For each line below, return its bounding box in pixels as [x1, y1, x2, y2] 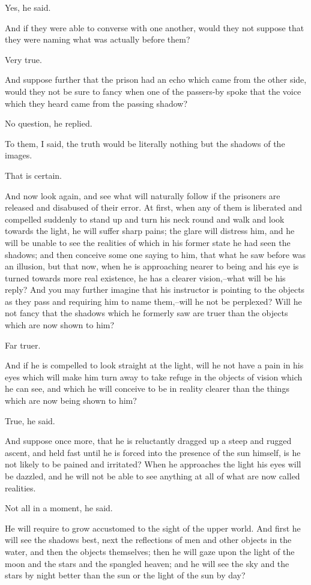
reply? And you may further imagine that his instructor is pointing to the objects [5, 283, 305, 296]
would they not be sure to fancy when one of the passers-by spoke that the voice [5, 85, 301, 97]
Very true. [5, 53, 42, 65]
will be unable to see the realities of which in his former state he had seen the [5, 236, 291, 248]
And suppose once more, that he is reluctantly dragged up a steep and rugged [5, 434, 292, 447]
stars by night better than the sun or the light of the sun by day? [5, 569, 246, 581]
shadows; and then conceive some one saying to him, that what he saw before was [5, 248, 306, 260]
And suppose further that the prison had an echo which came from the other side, [5, 73, 307, 86]
